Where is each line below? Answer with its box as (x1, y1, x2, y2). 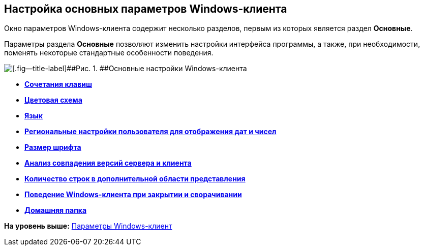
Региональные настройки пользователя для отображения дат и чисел (24, 127, 277, 136)
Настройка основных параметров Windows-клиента (4, 3, 287, 15)
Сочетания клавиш (24, 80, 92, 89)
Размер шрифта (24, 143, 81, 152)
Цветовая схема (24, 96, 82, 105)
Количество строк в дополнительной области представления (24, 174, 246, 183)
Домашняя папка (24, 206, 87, 215)
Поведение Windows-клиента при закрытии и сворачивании (24, 190, 242, 199)
